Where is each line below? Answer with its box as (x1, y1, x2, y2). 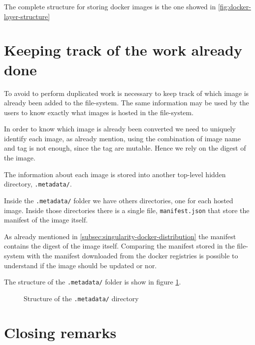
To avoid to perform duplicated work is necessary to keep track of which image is (4, 88, 249, 98)
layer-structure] (4, 11, 50, 21)
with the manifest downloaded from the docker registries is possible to (27, 251, 238, 260)
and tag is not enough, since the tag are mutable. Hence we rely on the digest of (4, 143, 246, 153)
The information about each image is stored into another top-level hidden (4, 169, 226, 179)
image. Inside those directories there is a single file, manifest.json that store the (4, 205, 250, 215)
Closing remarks (4, 322, 117, 342)
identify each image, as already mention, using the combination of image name (4, 133, 241, 143)
